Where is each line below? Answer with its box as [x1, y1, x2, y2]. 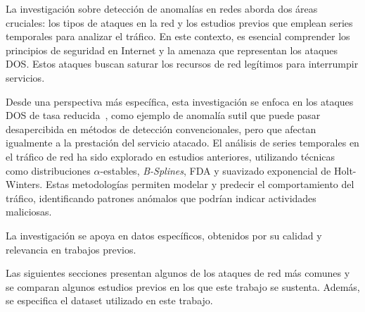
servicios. [6, 70, 45, 85]
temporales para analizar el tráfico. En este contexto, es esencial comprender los [6, 29, 350, 44]
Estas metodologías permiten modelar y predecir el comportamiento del [45, 177, 354, 192]
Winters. [6, 177, 43, 192]
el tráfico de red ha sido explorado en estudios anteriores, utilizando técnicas [6, 149, 335, 163]
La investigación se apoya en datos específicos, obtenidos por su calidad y [6, 227, 322, 242]
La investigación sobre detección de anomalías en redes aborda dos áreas [6, 1, 318, 15]
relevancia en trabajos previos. [6, 242, 136, 256]
